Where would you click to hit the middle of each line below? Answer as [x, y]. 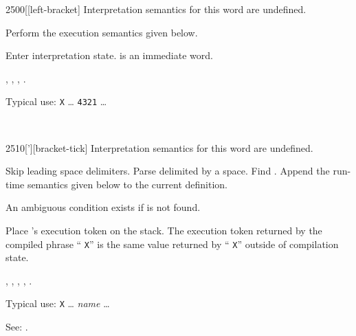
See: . [17, 327]
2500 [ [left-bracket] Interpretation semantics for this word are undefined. [156, 9]
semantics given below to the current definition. [127, 184]
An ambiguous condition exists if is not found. [103, 207]
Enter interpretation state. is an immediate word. [109, 55]
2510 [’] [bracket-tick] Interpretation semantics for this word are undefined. [159, 147]
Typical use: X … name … [58, 303]
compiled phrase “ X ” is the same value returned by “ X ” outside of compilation [172, 244]
